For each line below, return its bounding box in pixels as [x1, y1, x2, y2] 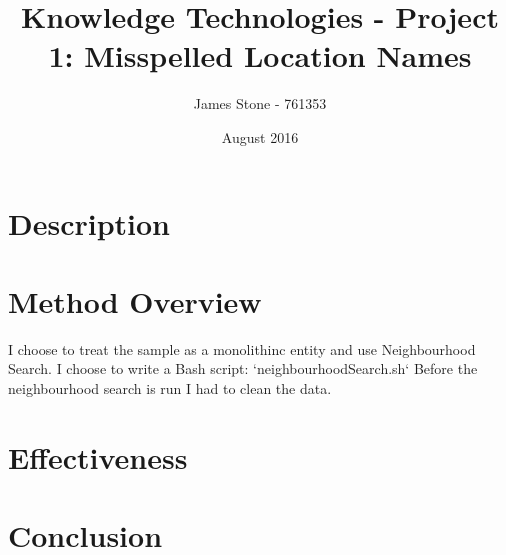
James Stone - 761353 [193, 93, 327, 114]
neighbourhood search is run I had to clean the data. [8, 378, 332, 398]
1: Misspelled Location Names [48, 35, 472, 76]
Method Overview [8, 280, 262, 321]
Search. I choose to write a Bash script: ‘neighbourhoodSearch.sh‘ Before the [8, 358, 478, 379]
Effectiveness [8, 436, 188, 477]
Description [8, 202, 171, 243]
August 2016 [221, 126, 299, 147]
